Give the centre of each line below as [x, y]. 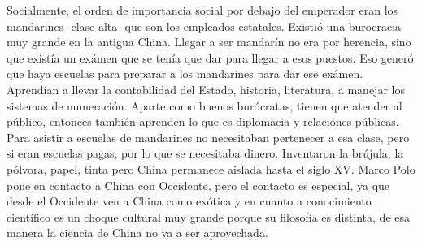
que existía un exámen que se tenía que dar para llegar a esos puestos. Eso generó [210, 57]
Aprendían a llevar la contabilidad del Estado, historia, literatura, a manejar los [206, 89]
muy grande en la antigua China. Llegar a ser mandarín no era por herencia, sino [209, 42]
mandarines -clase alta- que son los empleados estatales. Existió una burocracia [204, 26]
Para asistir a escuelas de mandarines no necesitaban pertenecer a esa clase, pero [208, 137]
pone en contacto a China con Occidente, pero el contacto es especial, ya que [198, 185]
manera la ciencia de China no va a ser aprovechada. [137, 233]
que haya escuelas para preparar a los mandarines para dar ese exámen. [185, 73]
